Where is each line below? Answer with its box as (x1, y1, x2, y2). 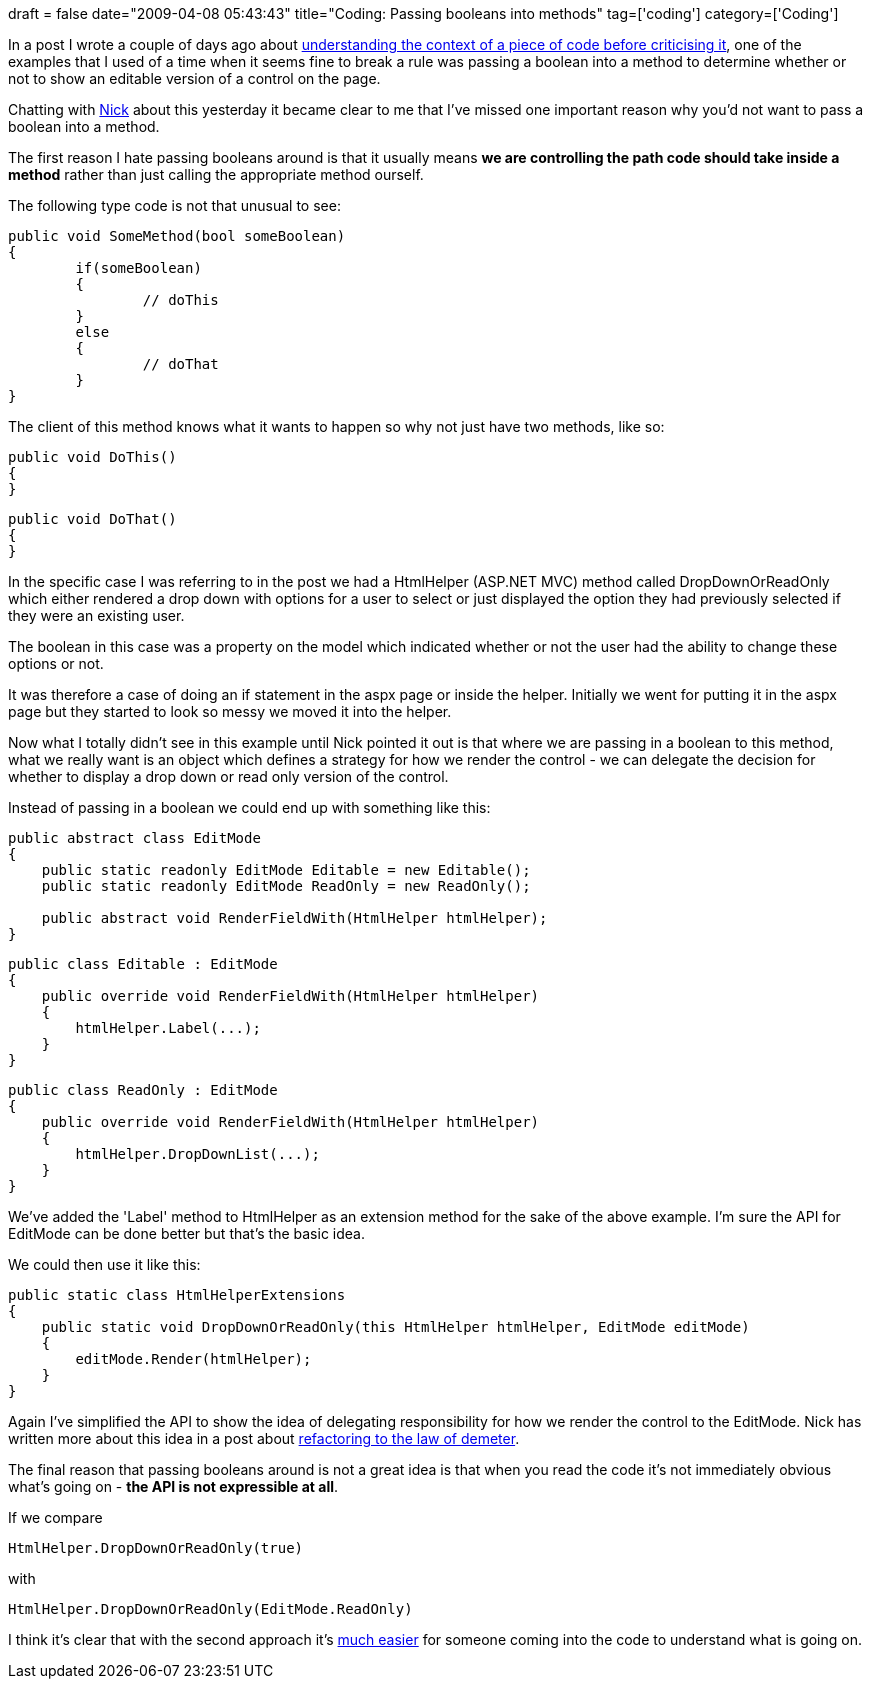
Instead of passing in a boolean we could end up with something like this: (8, 799, 491, 816)
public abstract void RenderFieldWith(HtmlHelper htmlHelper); (41, 910, 548, 926)
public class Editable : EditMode (8, 956, 278, 972)
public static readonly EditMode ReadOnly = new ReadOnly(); (41, 878, 531, 894)
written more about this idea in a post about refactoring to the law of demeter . (8, 1430, 520, 1447)
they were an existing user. (8, 607, 185, 624)
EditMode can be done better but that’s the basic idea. (8, 1225, 365, 1242)
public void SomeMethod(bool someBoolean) (8, 228, 346, 244)
